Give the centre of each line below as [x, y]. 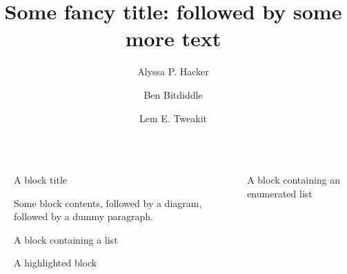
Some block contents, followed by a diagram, [108, 203]
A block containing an [294, 180]
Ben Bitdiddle [173, 94]
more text [173, 38]
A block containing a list [66, 239]
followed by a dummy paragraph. [83, 216]
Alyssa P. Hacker [173, 71]
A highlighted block [56, 263]
